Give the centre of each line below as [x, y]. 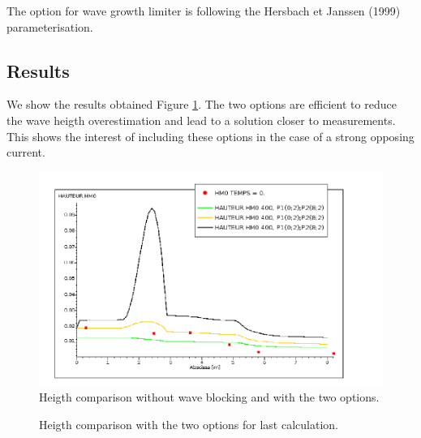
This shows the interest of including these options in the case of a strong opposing [210, 136]
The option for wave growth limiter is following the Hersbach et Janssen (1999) [204, 11]
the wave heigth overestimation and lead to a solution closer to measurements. [201, 120]
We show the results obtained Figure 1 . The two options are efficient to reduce [202, 104]
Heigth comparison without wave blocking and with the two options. [209, 397]
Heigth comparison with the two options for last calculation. [189, 424]
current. [26, 152]
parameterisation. [50, 26]
